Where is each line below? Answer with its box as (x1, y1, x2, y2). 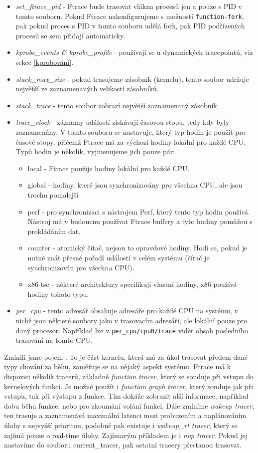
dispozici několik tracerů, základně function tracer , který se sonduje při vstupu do (4, 371, 254, 381)
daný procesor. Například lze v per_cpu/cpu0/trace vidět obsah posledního (15, 325, 248, 335)
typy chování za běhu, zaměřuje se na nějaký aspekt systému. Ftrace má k (4, 361, 231, 372)
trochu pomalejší (27, 189, 79, 200)
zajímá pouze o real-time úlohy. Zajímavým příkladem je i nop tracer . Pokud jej (4, 430, 248, 440)
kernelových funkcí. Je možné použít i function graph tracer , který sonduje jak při (4, 381, 254, 391)
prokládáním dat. (27, 226, 81, 236)
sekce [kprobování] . (15, 57, 74, 67)
